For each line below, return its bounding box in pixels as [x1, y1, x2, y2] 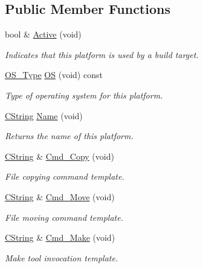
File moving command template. [5, 211, 123, 223]
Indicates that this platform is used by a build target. [5, 48, 199, 60]
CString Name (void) [5, 109, 83, 122]
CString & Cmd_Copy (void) [5, 149, 114, 162]
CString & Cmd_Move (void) [5, 190, 115, 203]
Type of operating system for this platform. [5, 88, 163, 101]
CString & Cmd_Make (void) [5, 231, 115, 244]
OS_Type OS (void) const [5, 68, 103, 81]
